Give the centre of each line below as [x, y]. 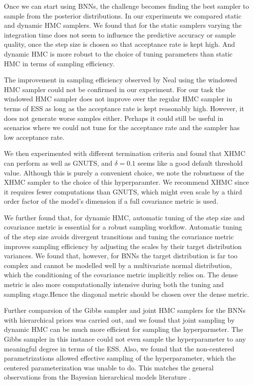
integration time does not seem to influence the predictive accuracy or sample [120, 34]
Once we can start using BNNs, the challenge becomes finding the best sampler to [126, 6]
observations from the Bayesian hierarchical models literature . [97, 377]
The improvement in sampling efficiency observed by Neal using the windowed [121, 80]
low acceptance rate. [34, 137]
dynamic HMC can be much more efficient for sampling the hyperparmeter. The [124, 329]
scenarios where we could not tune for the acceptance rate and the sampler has [122, 127]
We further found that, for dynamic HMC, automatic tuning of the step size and [124, 217]
